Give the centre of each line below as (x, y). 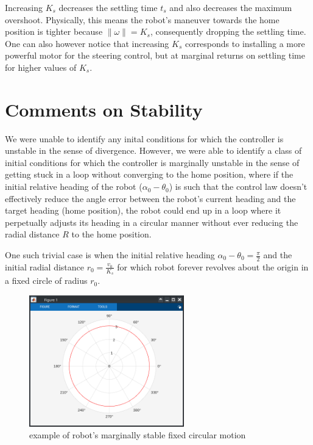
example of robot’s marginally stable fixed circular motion (138, 435)
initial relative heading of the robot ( (74, 186)
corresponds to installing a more (245, 43)
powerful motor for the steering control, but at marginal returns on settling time (155, 55)
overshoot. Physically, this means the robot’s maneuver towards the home (142, 19)
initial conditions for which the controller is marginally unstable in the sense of (152, 162)
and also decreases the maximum (231, 7)
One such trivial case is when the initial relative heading (110, 255)
